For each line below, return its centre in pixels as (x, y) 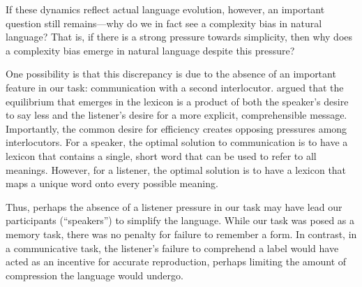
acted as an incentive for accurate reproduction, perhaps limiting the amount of (176, 262)
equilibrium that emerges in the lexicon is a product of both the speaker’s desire (177, 101)
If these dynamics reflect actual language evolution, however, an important (165, 9)
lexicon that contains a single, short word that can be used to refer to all (161, 155)
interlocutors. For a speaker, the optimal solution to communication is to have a (177, 142)
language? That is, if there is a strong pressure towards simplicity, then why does (179, 37)
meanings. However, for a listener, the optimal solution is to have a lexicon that (176, 169)
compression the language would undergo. (95, 275)
